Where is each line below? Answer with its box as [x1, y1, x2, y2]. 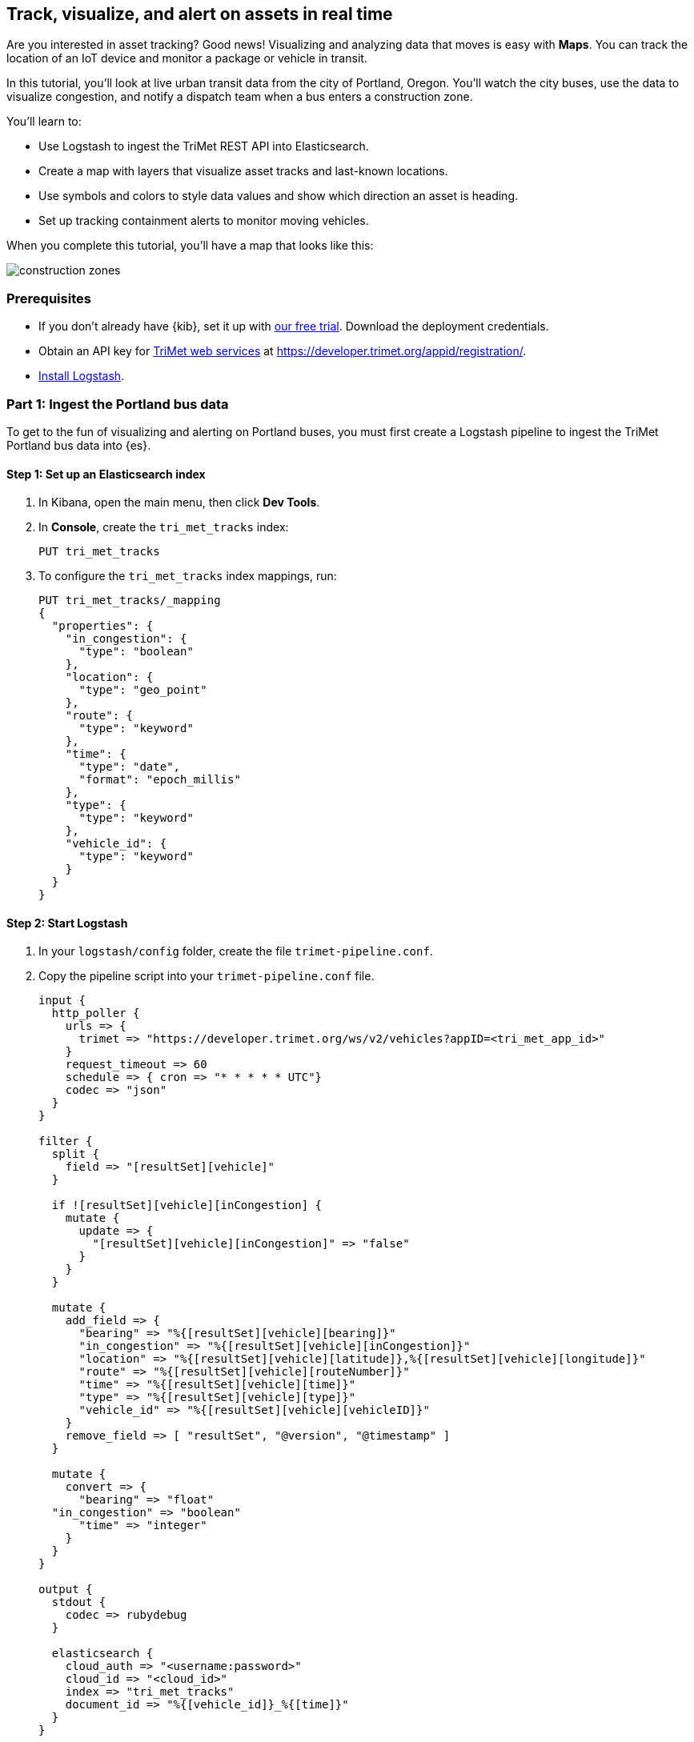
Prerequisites [6, 290, 91, 306]
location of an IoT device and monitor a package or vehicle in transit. [6, 51, 367, 66]
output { [38, 1583, 93, 1596]
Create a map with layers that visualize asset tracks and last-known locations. [38, 164, 448, 178]
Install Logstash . [38, 369, 125, 383]
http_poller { [51, 1007, 140, 1020]
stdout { [51, 1596, 106, 1609]
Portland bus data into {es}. [6, 438, 151, 452]
